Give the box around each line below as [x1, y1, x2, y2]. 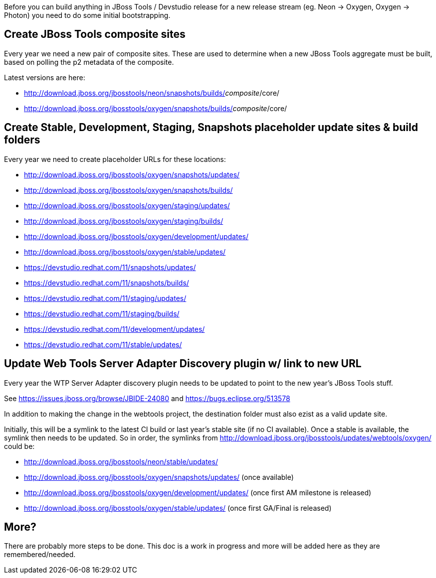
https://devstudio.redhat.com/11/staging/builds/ [24, 309, 180, 318]
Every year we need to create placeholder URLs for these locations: [4, 154, 226, 163]
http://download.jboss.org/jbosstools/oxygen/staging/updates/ [24, 201, 230, 210]
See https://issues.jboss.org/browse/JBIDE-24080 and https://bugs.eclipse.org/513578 [4, 394, 290, 403]
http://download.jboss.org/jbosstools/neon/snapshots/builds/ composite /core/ [24, 88, 279, 97]
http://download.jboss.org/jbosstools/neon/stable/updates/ [24, 457, 218, 466]
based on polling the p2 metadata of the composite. [4, 57, 174, 66]
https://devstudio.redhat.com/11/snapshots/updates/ [24, 263, 196, 272]
